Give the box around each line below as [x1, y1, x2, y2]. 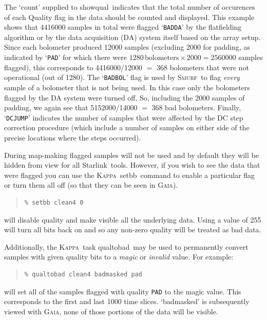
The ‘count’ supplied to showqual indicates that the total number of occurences [4, 2, 255, 12]
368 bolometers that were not [157, 62, 249, 72]
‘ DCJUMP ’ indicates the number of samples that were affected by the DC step [4, 112, 243, 123]
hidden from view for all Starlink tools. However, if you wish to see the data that [4, 159, 260, 170]
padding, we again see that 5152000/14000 [4, 102, 138, 113]
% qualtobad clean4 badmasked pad [24, 270, 142, 278]
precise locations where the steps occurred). [4, 132, 141, 143]
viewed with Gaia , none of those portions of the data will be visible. [4, 306, 218, 316]
